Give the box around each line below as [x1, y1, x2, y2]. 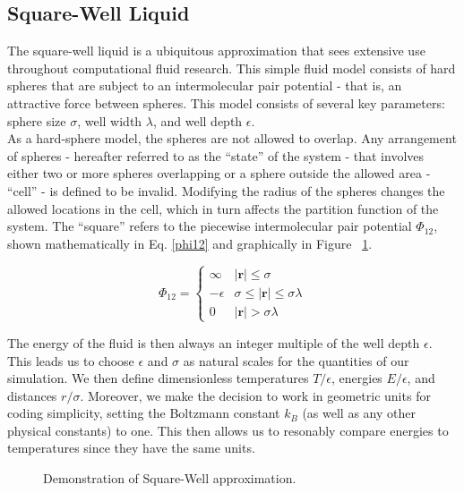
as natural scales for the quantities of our [183, 351, 409, 370]
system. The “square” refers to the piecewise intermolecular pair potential [7, 217, 412, 235]
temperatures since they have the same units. [7, 438, 255, 457]
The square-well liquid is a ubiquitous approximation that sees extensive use [7, 41, 425, 60]
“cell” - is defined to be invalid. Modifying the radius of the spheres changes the [7, 181, 445, 200]
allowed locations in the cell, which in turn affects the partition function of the [7, 199, 439, 217]
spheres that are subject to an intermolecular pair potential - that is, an [7, 76, 402, 95]
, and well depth [152, 111, 243, 130]
